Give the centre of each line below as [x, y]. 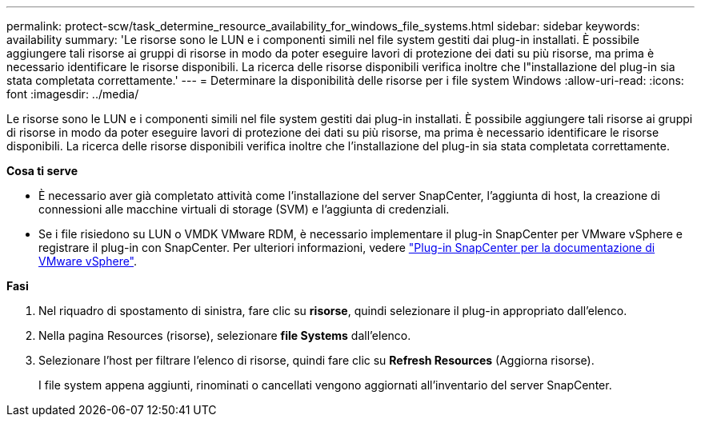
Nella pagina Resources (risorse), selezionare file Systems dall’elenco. [225, 335]
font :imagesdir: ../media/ [73, 94]
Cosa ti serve [42, 171]
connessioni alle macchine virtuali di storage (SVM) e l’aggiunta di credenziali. [244, 209]
